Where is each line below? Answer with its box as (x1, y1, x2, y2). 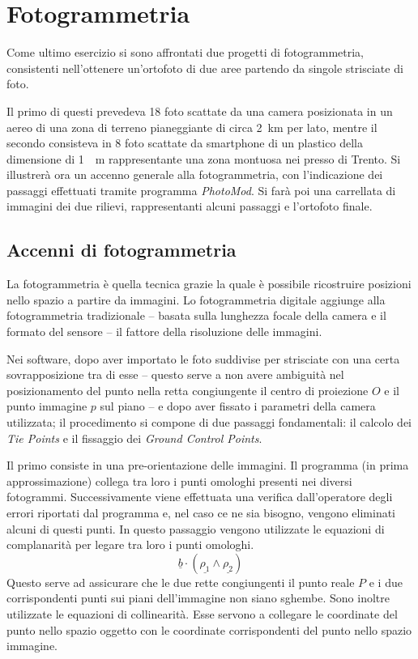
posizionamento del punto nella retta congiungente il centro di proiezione (6, 381, 369, 398)
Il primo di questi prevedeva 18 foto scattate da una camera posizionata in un (6, 102, 393, 119)
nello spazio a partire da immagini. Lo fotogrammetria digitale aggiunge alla (6, 291, 386, 308)
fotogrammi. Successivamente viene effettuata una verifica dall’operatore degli (6, 488, 393, 505)
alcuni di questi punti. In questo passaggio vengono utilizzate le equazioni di (6, 520, 385, 537)
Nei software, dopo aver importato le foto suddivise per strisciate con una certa (6, 350, 400, 367)
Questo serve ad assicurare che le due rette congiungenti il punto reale (6, 573, 355, 590)
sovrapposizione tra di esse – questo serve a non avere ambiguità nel (6, 366, 344, 383)
